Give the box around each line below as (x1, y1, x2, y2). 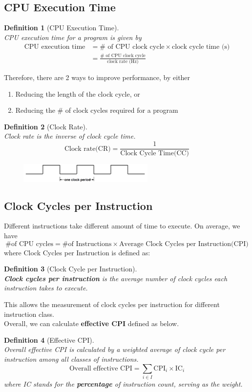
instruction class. (4, 309, 54, 319)
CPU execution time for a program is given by (4, 32, 142, 42)
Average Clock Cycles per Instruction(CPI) (119, 240, 249, 248)
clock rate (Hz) (107, 59, 139, 64)
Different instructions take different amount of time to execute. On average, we (4, 221, 240, 231)
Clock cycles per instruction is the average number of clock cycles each (4, 273, 228, 283)
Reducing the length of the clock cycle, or (15, 88, 140, 99)
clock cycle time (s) (172, 43, 230, 51)
